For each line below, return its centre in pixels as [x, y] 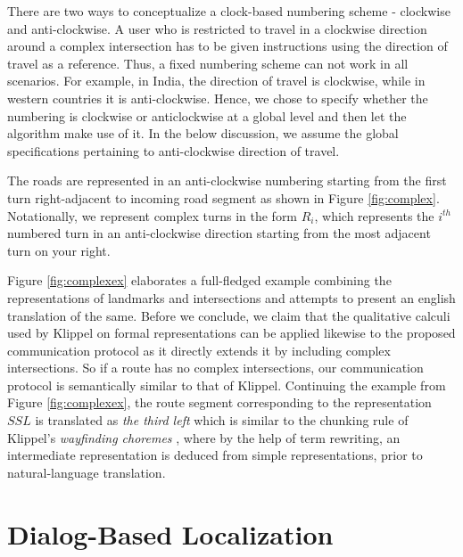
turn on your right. [59, 250]
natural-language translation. [87, 472]
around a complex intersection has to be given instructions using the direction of [227, 46]
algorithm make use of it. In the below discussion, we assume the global [203, 133]
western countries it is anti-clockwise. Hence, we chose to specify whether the [218, 98]
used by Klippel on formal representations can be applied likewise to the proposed [231, 333]
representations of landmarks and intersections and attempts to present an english [231, 297]
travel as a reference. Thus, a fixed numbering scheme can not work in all [208, 63]
